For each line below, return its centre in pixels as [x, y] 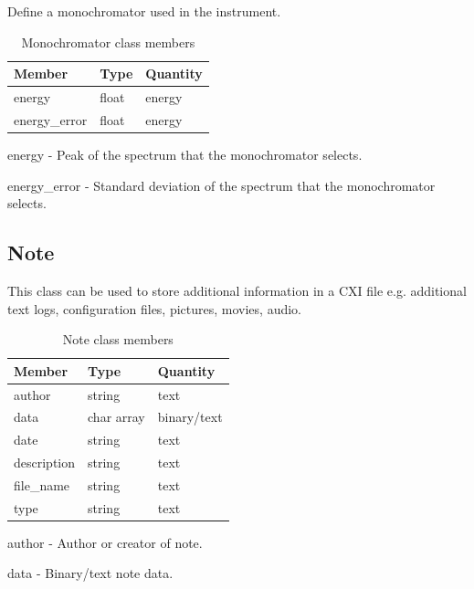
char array [116, 417]
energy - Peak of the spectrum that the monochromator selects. [185, 154]
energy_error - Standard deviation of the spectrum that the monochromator [221, 185]
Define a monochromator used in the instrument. [144, 11]
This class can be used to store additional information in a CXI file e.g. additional [237, 290]
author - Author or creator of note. [105, 542]
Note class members [118, 339]
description [45, 463]
